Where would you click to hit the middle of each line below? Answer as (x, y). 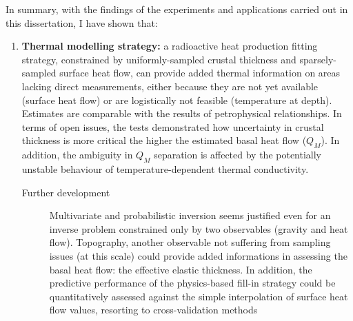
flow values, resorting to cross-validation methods (153, 310)
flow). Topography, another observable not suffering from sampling (190, 242)
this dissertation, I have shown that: (82, 22)
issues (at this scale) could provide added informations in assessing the (198, 255)
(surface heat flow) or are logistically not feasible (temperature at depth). (177, 100)
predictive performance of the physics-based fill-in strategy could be (192, 283)
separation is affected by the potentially (238, 155)
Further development (66, 192)
